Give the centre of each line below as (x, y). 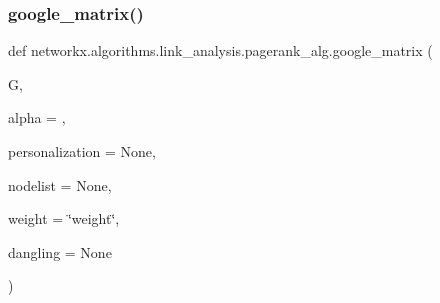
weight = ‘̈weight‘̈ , (64, 218)
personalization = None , (82, 151)
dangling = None (60, 251)
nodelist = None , (60, 184)
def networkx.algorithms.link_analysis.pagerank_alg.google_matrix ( (220, 50)
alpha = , (37, 117)
